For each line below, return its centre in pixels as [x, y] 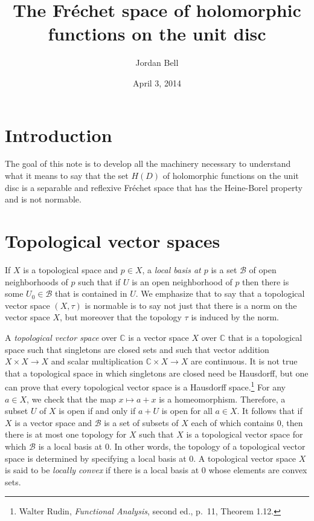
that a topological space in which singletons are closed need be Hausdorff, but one [157, 373]
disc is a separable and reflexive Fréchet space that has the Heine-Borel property [154, 187]
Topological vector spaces [113, 241]
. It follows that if [270, 411]
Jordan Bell [157, 63]
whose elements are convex [258, 470]
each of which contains [233, 422]
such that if [99, 281]
